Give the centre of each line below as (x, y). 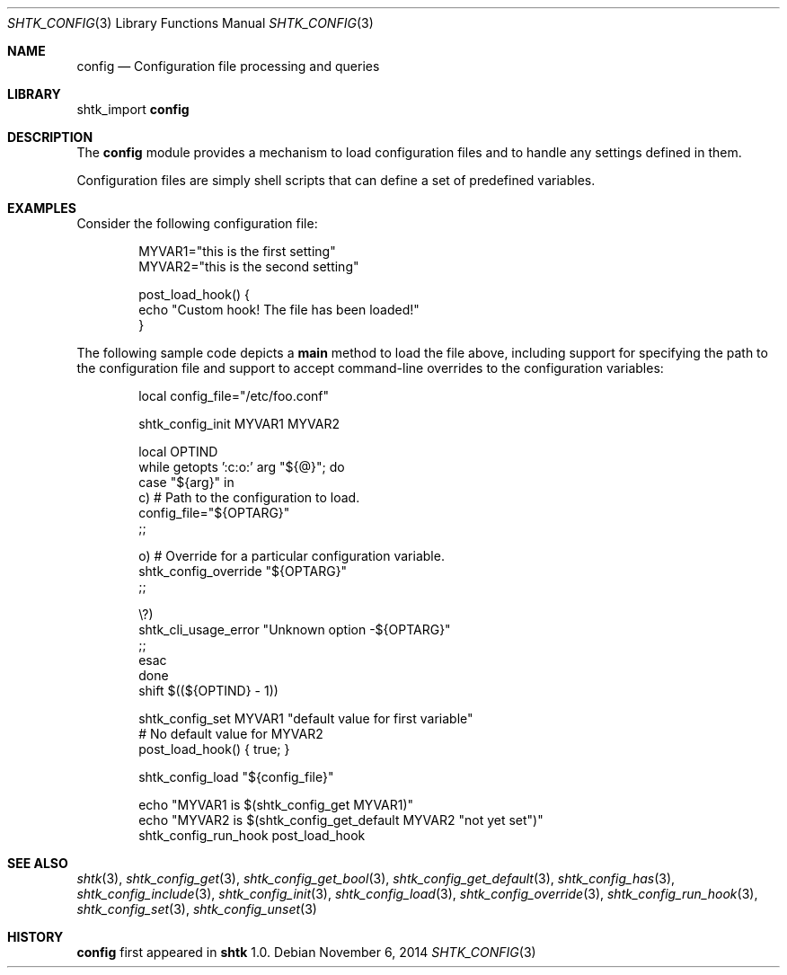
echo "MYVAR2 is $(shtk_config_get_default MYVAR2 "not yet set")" (341, 820)
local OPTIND (178, 452)
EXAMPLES (42, 208)
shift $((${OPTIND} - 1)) (208, 691)
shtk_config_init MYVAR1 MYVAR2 (239, 424)
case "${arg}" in (186, 482)
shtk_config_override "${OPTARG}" (243, 571)
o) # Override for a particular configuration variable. (292, 556)
